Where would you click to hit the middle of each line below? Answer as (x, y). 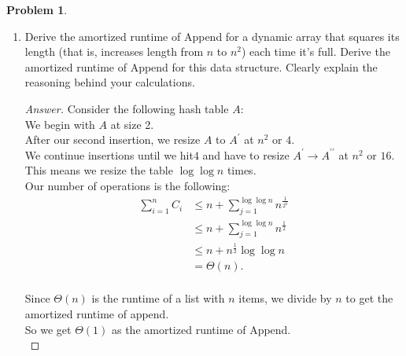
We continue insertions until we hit (109, 154)
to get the (369, 298)
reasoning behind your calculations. (110, 82)
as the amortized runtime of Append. (201, 329)
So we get (48, 329)
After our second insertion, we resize (113, 139)
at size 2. (132, 124)
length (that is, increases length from (114, 51)
